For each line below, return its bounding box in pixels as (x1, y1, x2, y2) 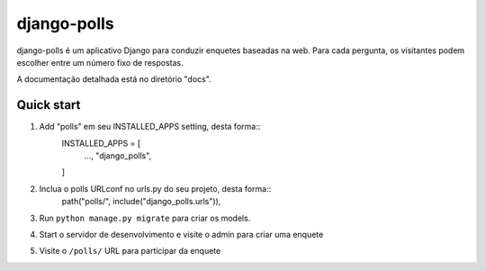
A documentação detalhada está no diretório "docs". (16, 74, 211, 85)
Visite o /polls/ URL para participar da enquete (39, 246, 221, 257)
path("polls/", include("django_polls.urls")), (61, 196, 221, 207)
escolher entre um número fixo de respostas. (16, 57, 184, 68)
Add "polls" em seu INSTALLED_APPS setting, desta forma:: (39, 122, 261, 132)
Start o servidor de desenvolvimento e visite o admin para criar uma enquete (39, 229, 324, 239)
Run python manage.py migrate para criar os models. (39, 212, 251, 223)
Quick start (16, 97, 81, 113)
